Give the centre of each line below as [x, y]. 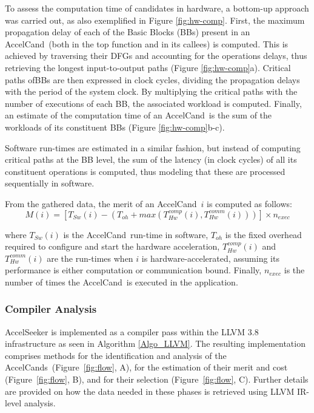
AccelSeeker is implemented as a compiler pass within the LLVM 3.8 [132, 331]
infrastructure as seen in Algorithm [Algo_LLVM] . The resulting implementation [155, 343]
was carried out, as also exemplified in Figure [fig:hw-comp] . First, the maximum [155, 20]
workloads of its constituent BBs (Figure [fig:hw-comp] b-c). [115, 127]
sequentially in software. [50, 183]
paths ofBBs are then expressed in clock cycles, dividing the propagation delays [152, 79]
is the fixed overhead [263, 234]
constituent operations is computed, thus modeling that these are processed [145, 171]
